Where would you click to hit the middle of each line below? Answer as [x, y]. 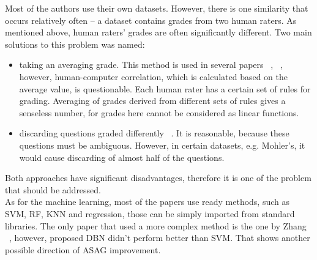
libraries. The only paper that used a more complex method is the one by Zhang [156, 225]
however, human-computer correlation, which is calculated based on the [153, 76]
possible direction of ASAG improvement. [83, 249]
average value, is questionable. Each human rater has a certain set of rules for [165, 88]
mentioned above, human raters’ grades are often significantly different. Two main [158, 32]
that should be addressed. [53, 189]
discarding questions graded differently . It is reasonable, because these [154, 133]
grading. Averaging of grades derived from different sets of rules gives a [152, 101]
